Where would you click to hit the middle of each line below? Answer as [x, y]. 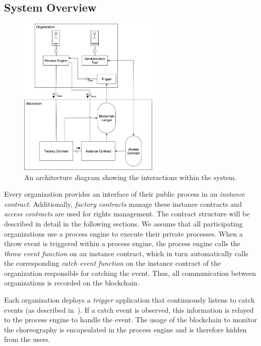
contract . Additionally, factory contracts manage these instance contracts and [123, 204]
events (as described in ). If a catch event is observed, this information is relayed [129, 309]
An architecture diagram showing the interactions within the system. [130, 177]
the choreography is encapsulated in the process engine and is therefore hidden [125, 329]
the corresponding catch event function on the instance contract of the [113, 263]
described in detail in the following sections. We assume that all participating [123, 223]
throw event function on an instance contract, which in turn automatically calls [126, 253]
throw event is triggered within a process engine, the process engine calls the [122, 243]
